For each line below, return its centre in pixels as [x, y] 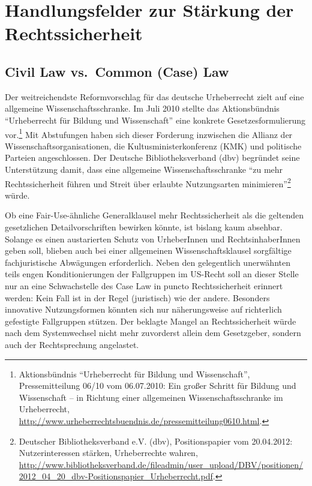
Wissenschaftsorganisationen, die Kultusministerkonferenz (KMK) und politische [153, 145]
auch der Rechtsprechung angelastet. [72, 344]
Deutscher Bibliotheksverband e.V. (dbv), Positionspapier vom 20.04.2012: [156, 441]
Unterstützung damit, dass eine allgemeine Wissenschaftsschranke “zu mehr [144, 169]
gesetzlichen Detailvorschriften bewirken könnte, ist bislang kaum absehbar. [144, 227]
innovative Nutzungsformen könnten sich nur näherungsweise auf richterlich [143, 309]
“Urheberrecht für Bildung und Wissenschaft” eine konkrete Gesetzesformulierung [155, 120]
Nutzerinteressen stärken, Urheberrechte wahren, [108, 453]
